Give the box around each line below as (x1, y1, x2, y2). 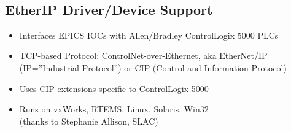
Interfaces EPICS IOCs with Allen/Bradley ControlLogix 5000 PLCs (19, 28, 279, 41)
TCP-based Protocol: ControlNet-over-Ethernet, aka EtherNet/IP (19, 49, 268, 62)
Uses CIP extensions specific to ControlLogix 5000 (19, 82, 209, 95)
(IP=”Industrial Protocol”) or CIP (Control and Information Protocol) (19, 61, 287, 74)
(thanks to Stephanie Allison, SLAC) (19, 114, 158, 127)
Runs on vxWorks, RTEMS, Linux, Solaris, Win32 (19, 103, 209, 115)
